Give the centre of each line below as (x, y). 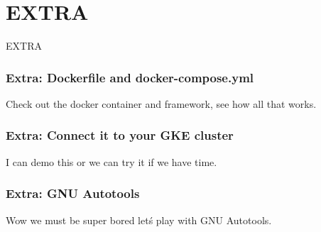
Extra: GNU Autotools (73, 193)
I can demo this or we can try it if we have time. (111, 161)
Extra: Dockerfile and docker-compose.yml (130, 77)
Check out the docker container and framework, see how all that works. (161, 103)
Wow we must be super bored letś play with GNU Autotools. (139, 220)
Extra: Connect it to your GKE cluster (120, 135)
